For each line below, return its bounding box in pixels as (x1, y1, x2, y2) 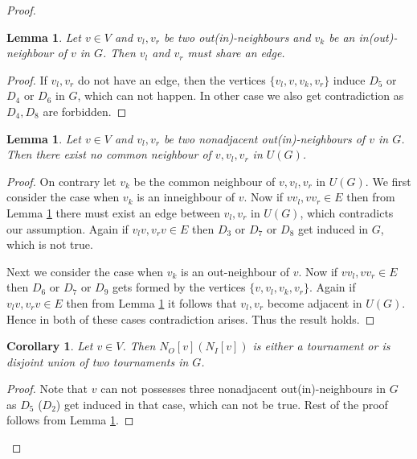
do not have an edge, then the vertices (77, 71, 266, 88)
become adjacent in (267, 294, 362, 311)
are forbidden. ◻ (43, 102, 127, 119)
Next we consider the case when (6, 263, 163, 279)
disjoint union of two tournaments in (6, 353, 189, 370)
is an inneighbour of (137, 188, 235, 205)
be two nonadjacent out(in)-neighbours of (163, 130, 366, 147)
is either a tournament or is (252, 337, 390, 354)
